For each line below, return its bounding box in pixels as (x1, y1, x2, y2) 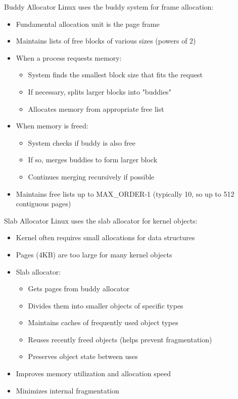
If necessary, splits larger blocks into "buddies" (28, 86, 171, 97)
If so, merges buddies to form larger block (28, 154, 158, 165)
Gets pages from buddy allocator (28, 283, 130, 294)
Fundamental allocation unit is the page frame (16, 18, 160, 29)
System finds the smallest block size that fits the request (28, 69, 203, 80)
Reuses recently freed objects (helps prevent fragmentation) (28, 334, 212, 344)
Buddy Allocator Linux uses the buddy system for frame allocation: (4, 2, 214, 12)
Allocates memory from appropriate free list (28, 103, 164, 114)
